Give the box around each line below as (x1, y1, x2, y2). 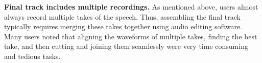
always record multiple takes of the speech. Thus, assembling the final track (4, 11, 241, 22)
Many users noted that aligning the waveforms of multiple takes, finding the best (4, 31, 257, 41)
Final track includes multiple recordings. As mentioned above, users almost (4, 2, 258, 12)
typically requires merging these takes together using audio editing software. (4, 21, 243, 32)
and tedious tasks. (4, 50, 61, 61)
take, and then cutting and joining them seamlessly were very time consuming (4, 41, 248, 51)
